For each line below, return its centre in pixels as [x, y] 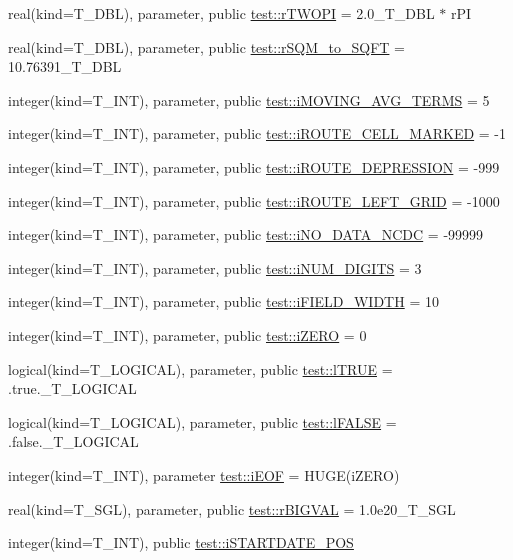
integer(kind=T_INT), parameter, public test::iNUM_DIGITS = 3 [215, 267]
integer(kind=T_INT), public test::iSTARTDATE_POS [181, 542]
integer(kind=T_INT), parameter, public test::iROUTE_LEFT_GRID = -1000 [254, 200]
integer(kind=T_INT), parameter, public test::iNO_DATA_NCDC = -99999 [246, 234]
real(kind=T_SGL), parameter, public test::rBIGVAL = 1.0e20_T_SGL [232, 508]
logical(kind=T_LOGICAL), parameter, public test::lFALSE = [202, 421]
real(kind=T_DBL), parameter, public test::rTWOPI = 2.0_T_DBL [221, 13]
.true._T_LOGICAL [72, 388]
